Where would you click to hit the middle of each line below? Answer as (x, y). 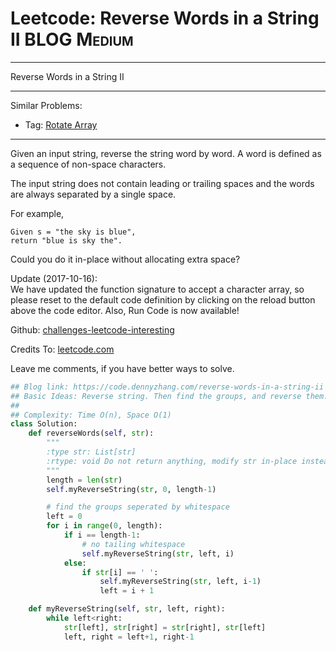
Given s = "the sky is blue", (73, 232)
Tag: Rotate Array (61, 124)
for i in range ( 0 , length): (104, 526)
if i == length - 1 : (102, 535)
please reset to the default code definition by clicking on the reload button (163, 299)
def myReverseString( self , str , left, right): (127, 609)
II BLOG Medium (72, 39)
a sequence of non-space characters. (88, 164)
